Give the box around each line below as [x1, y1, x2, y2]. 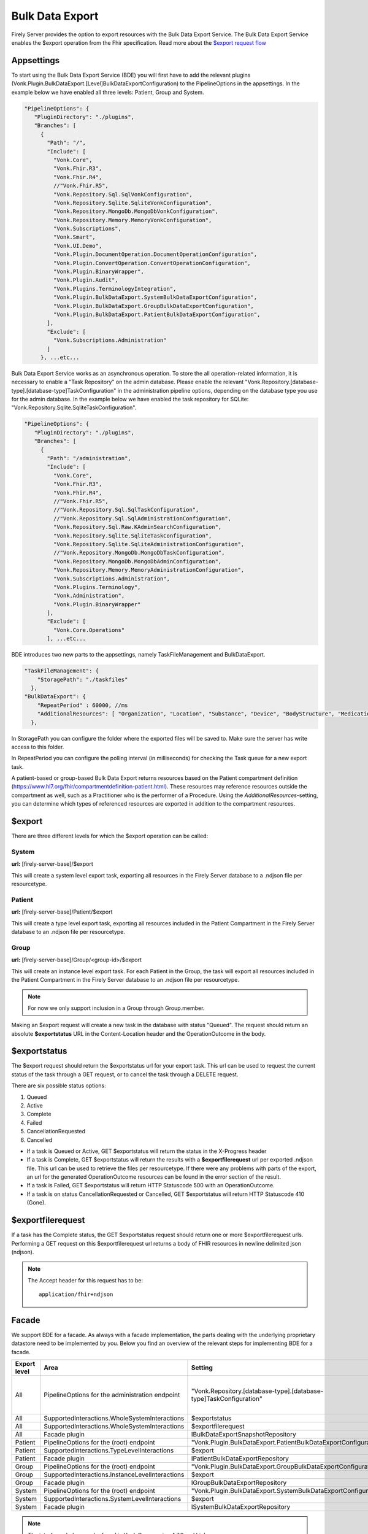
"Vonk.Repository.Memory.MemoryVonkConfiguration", [53, 217, 212, 223]
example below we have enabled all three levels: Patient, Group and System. [11, 88, 204, 96]
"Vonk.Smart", [53, 234, 96, 241]
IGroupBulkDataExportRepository [191, 1479, 287, 1487]
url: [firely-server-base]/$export [11, 860, 93, 868]
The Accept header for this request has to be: [28, 1276, 144, 1284]
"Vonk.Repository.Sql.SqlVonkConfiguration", [53, 191, 193, 198]
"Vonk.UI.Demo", [53, 242, 102, 249]
